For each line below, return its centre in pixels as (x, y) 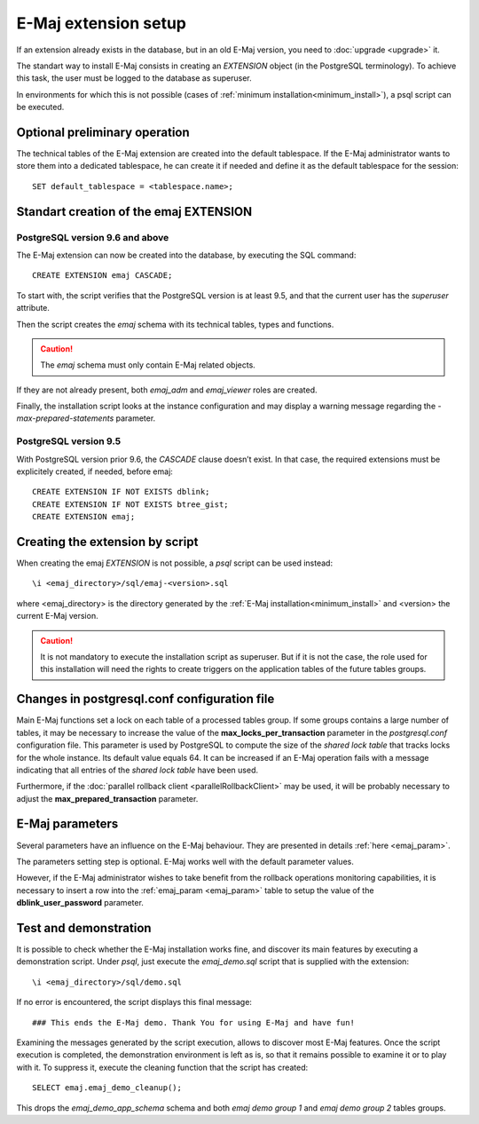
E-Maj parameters (67, 824)
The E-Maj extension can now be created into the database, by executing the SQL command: (186, 255)
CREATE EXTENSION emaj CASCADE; (102, 276)
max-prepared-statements (65, 418)
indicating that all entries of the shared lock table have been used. (137, 770)
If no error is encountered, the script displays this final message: (134, 1002)
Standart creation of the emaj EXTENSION (134, 212)
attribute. (33, 308)
